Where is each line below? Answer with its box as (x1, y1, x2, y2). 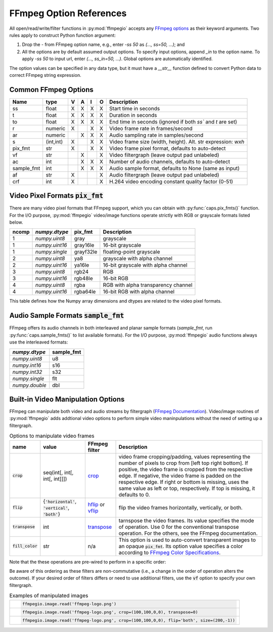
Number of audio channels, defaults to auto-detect (109, 158, 230, 165)
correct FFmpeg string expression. (9, 72, 81, 78)
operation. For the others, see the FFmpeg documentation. (118, 529, 258, 536)
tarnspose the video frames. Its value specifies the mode (118, 517, 254, 524)
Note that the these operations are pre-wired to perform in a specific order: (9, 559, 166, 565)
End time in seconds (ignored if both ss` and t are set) (109, 118, 238, 125)
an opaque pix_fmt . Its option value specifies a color (118, 542, 243, 550)
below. (9, 219, 23, 225)
